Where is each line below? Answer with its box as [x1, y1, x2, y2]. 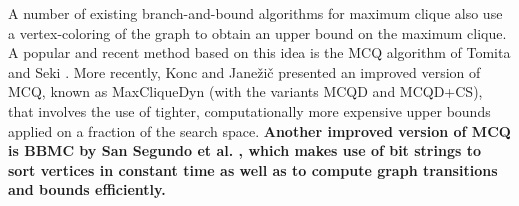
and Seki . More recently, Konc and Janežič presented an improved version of [8, 61, 481, 82]
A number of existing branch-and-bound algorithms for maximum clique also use [8, 3, 503, 23]
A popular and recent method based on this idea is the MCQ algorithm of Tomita [8, 42, 511, 63]
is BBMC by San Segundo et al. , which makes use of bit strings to [8, 140, 481, 161]
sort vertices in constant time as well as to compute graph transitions [8, 159, 498, 180]
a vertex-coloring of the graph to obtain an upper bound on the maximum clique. [8, 22, 507, 43]
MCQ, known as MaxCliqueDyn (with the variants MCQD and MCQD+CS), [8, 81, 483, 102]
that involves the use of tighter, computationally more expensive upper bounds [8, 100, 491, 121]
